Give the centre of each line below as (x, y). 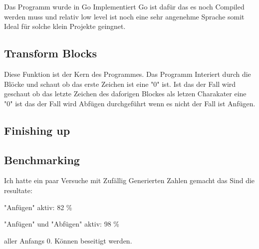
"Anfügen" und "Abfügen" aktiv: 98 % (62, 224)
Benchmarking (42, 159)
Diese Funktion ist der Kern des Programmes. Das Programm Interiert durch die (128, 74)
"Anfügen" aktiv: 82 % (38, 207)
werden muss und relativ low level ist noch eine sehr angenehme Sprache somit (124, 16)
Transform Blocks (50, 53)
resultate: (18, 190)
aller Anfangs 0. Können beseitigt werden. (68, 240)
